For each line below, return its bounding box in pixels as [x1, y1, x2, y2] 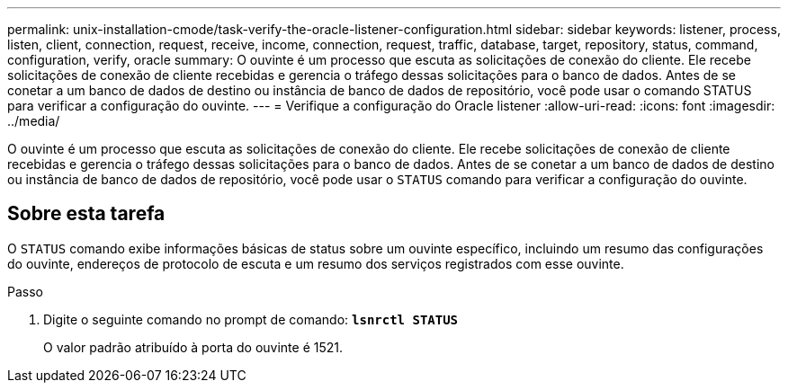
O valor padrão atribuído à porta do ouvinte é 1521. [43, 339, 344, 355]
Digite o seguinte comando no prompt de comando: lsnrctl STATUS [43, 311, 459, 327]
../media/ [7, 113, 60, 129]
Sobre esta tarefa [7, 202, 166, 226]
